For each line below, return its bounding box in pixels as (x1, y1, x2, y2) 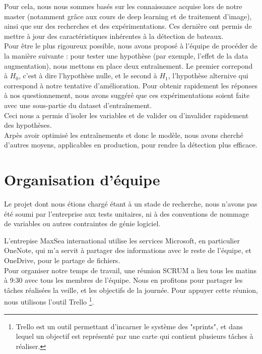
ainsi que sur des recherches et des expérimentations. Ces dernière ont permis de (4, 21, 252, 31)
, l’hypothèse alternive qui (168, 70, 248, 81)
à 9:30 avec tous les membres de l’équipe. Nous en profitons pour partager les (4, 275, 243, 285)
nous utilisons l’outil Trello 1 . (4, 295, 94, 307)
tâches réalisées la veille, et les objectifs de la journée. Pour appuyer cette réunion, (4, 284, 258, 295)
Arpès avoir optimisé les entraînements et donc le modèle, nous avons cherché (4, 129, 243, 140)
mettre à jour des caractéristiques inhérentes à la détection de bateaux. (4, 30, 224, 41)
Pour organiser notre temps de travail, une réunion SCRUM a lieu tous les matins (4, 265, 257, 275)
